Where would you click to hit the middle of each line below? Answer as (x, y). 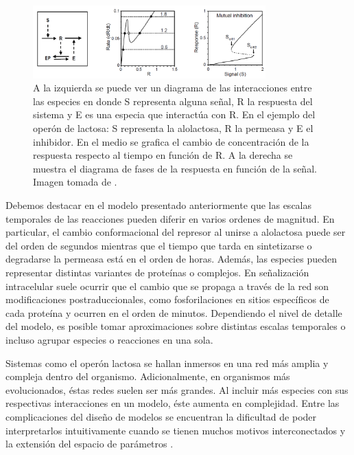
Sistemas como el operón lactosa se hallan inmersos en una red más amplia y (167, 363)
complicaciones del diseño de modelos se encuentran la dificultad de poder (161, 416)
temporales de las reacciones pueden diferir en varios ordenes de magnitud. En (170, 218)
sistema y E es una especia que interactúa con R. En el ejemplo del (174, 114)
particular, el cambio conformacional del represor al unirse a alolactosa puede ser (176, 232)
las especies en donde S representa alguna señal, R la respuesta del (173, 101)
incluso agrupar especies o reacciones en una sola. (109, 339)
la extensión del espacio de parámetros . (90, 444)
